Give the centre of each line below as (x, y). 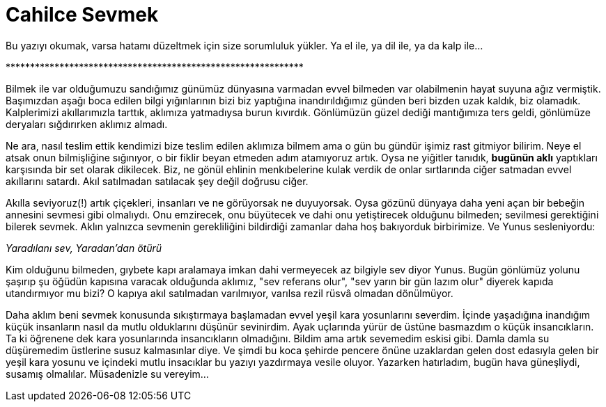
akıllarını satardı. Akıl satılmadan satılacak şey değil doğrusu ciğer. (157, 181)
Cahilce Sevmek (82, 15)
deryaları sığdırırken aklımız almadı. (87, 124)
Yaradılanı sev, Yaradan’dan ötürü (84, 248)
